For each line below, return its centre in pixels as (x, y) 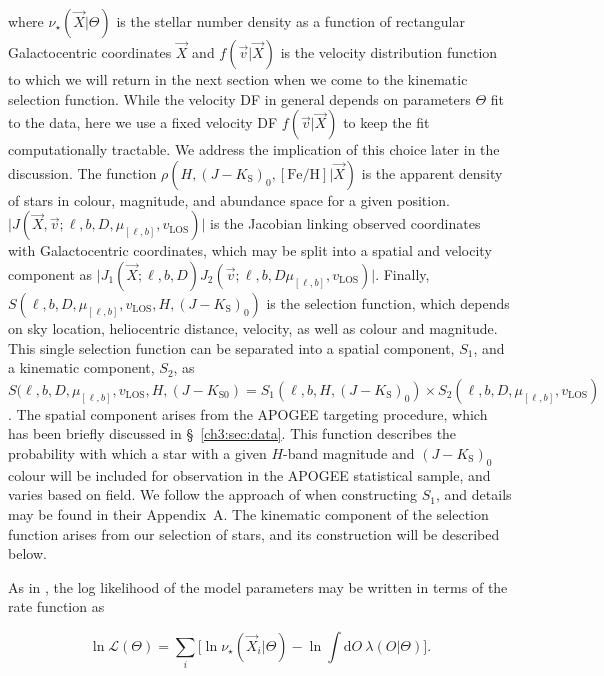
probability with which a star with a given (137, 452)
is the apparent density (432, 172)
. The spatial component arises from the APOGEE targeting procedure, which (248, 413)
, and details (474, 494)
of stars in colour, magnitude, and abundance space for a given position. (229, 199)
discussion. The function (82, 172)
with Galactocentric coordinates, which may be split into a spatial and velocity (250, 250)
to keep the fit (386, 122)
